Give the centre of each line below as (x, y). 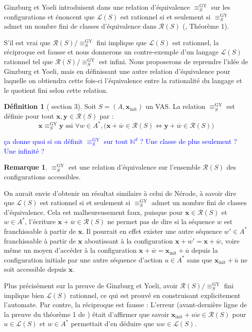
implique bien (24, 295)
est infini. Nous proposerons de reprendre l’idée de (174, 61)
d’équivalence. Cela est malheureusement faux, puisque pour (93, 212)
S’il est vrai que (27, 42)
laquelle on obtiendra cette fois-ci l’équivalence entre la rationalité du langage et (123, 80)
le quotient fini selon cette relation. (56, 90)
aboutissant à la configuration (129, 240)
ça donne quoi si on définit (43, 141)
